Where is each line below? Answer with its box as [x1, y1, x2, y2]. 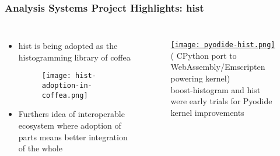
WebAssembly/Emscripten [170, 61, 265, 73]
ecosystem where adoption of [18, 119, 121, 131]
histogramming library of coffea [18, 51, 131, 63]
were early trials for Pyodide [170, 95, 272, 107]
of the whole [18, 142, 62, 154]
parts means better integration [18, 130, 128, 143]
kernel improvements [170, 106, 244, 118]
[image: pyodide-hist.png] [170, 41, 275, 49]
